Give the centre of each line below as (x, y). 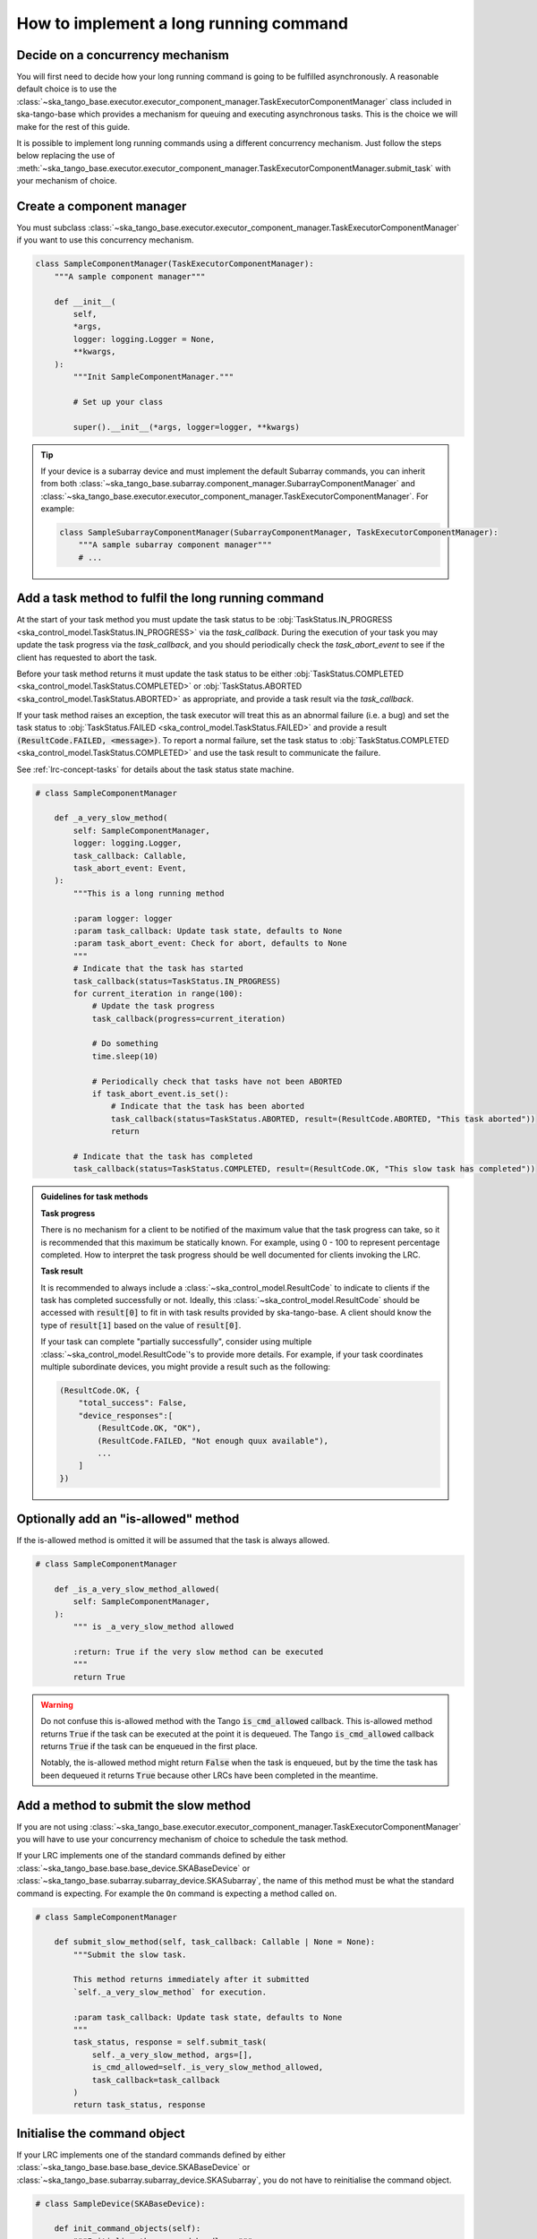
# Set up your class (118, 402)
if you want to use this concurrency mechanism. (105, 240)
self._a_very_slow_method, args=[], (172, 2055)
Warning (57, 1704)
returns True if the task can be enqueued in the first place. (149, 1746)
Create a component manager (102, 206)
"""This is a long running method (149, 893)
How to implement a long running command (183, 23)
